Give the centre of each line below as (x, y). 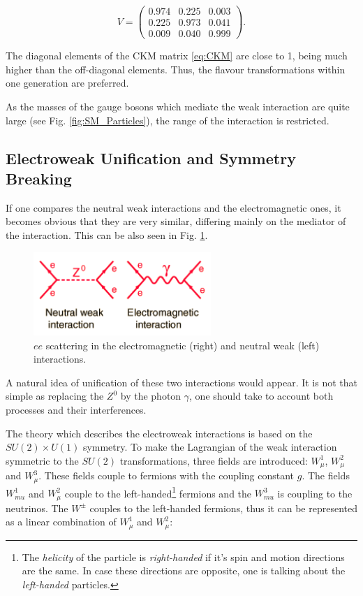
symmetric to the (42, 460)
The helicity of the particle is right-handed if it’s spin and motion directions (183, 557)
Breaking (39, 178)
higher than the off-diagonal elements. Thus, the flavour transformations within (176, 69)
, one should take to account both (261, 396)
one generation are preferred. (67, 83)
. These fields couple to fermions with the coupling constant (166, 475)
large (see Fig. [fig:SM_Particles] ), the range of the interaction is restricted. (168, 120)
